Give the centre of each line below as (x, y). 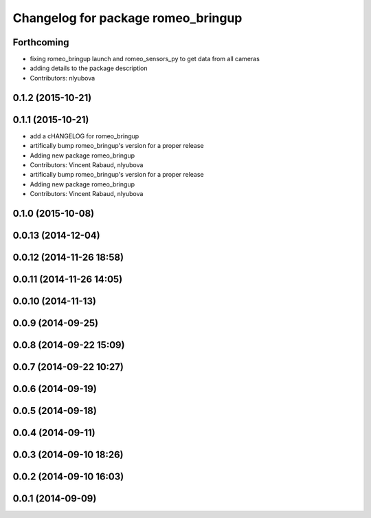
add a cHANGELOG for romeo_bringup (85, 136)
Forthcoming (41, 42)
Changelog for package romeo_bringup (127, 18)
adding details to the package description (89, 68)
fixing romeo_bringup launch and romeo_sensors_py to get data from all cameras (145, 59)
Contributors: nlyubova (63, 78)
